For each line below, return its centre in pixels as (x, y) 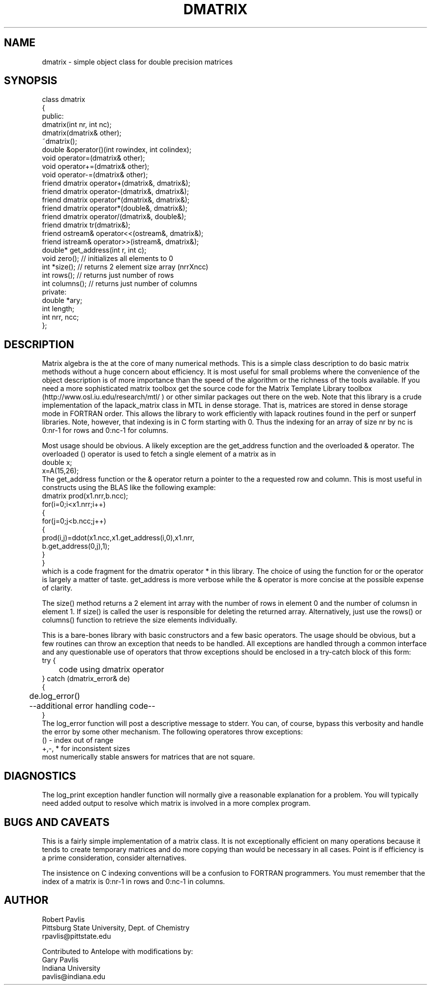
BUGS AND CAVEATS (57, 822)
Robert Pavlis (63, 919)
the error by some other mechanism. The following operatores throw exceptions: (172, 732)
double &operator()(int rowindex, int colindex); (117, 150)
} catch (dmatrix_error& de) (86, 679)
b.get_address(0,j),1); (76, 546)
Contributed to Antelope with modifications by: (118, 951)
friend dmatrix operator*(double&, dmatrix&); (115, 208)
